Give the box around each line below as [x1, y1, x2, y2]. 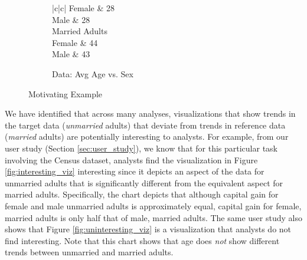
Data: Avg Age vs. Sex [52, 67, 133, 80]
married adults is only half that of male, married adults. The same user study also [5, 211, 302, 223]
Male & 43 [52, 48, 90, 60]
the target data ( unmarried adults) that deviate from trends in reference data [5, 119, 286, 131]
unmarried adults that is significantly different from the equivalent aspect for [5, 176, 283, 189]
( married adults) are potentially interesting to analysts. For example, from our [5, 130, 289, 143]
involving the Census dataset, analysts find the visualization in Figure [5, 153, 258, 166]
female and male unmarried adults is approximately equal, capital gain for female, [5, 199, 302, 212]
